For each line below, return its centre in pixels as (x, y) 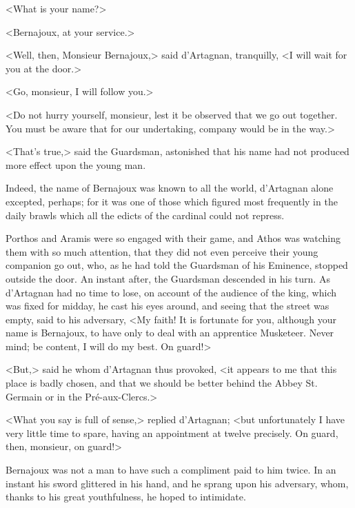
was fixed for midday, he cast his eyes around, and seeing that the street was (168, 306)
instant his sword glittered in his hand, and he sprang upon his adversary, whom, (177, 483)
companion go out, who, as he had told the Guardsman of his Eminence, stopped (177, 265)
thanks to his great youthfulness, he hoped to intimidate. (126, 497)
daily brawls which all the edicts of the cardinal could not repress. (145, 215)
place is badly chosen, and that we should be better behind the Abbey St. (162, 383)
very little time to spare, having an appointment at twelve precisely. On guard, (172, 433)
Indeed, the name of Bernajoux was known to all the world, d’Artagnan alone (170, 188)
